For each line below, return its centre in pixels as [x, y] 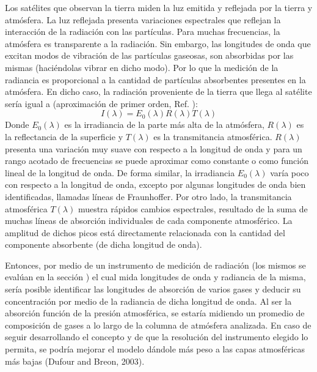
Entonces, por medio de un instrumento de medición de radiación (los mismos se [155, 265]
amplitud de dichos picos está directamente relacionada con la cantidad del [145, 232]
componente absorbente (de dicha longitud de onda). [104, 244]
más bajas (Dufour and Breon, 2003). [75, 361]
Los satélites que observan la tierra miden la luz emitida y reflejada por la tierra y [159, 7]
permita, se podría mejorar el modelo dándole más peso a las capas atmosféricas [155, 349]
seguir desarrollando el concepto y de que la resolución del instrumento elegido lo [157, 337]
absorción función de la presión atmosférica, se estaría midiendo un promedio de [155, 313]
